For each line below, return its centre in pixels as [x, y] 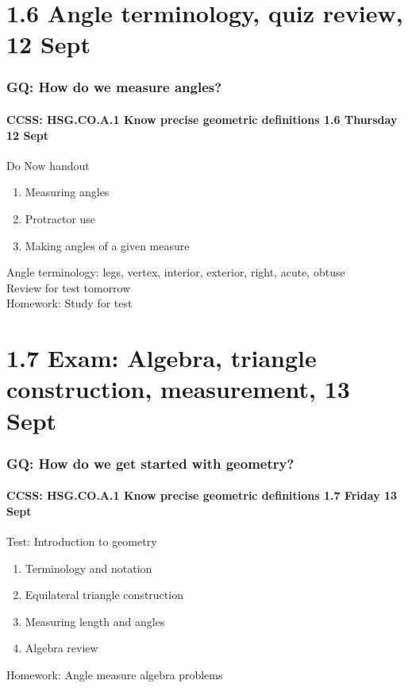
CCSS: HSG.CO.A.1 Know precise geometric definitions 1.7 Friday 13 [202, 495]
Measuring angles [67, 192]
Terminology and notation [89, 568]
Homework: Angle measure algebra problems [115, 674]
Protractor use [60, 218]
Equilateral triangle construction [104, 595]
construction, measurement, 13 [178, 389]
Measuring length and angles [95, 621]
